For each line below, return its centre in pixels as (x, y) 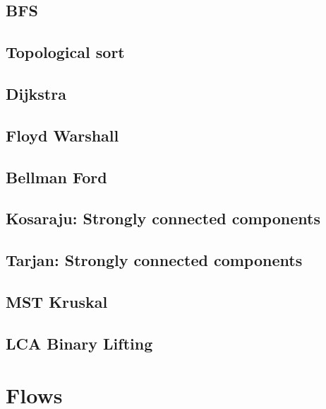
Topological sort (65, 52)
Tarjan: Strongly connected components (154, 260)
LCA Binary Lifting (79, 343)
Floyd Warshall (62, 135)
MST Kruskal (57, 301)
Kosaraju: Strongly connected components (163, 218)
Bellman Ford (56, 177)
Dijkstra (36, 93)
